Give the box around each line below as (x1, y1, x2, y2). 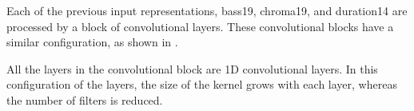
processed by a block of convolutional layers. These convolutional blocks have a (6, 18, 394, 34)
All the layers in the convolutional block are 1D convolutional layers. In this (6, 60, 378, 77)
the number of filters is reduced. (6, 91, 163, 108)
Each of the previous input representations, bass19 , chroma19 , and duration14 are (6, 2, 408, 18)
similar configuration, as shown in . (6, 34, 178, 50)
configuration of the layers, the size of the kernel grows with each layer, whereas (6, 76, 397, 93)
